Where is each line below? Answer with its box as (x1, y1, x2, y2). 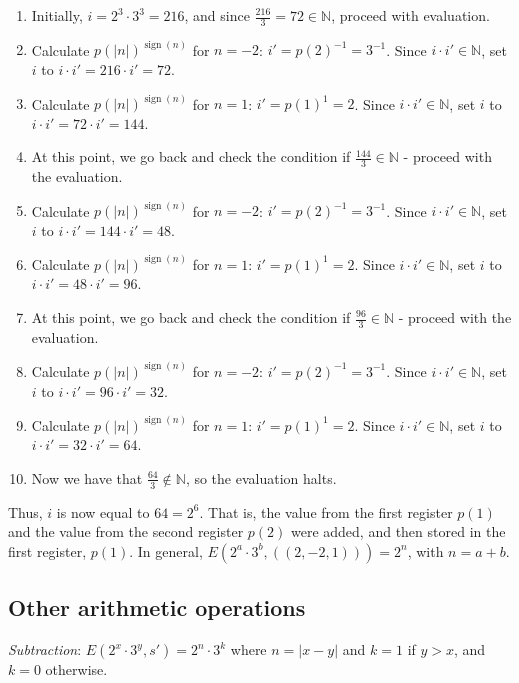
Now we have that (31, 467, 143, 488)
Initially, (31, 5, 83, 25)
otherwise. (45, 659, 108, 680)
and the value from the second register (8, 521, 244, 542)
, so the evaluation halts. (185, 467, 337, 488)
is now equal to (56, 501, 150, 522)
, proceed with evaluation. (331, 5, 490, 25)
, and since (184, 5, 250, 25)
